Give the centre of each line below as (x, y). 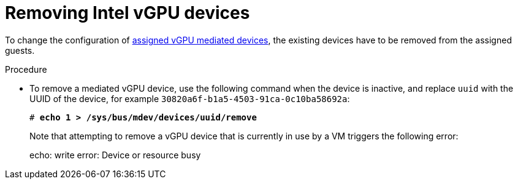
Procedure (26, 69)
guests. (20, 50)
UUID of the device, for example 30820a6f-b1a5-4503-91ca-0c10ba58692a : (190, 98)
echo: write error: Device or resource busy (115, 155)
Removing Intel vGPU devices (128, 13)
